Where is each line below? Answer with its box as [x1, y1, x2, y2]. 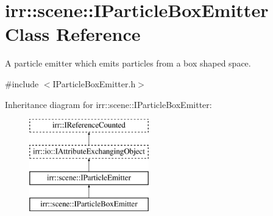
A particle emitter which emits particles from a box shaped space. [5, 57, 251, 70]
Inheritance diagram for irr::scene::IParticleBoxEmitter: [5, 98, 212, 110]
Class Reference [5, 21, 141, 46]
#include [5, 77, 39, 90]
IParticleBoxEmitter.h [52, 77, 136, 90]
